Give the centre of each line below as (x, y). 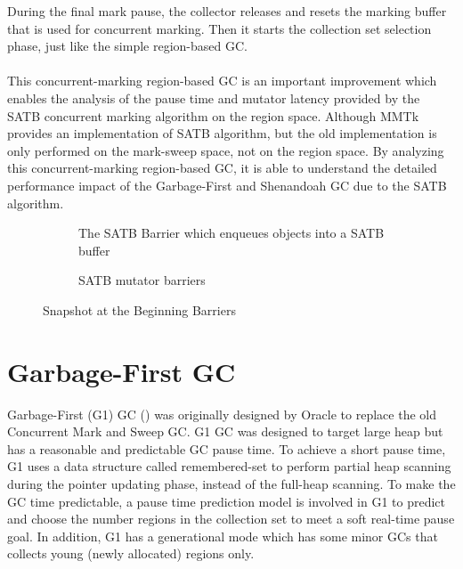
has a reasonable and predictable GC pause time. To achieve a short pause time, (227, 448)
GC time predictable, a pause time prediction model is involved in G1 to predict (227, 501)
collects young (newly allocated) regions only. (131, 553)
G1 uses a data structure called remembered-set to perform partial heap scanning (229, 466)
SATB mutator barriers (142, 280)
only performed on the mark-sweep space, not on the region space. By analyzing (226, 150)
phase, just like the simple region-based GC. (127, 46)
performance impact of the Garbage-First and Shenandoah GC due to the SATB (227, 185)
